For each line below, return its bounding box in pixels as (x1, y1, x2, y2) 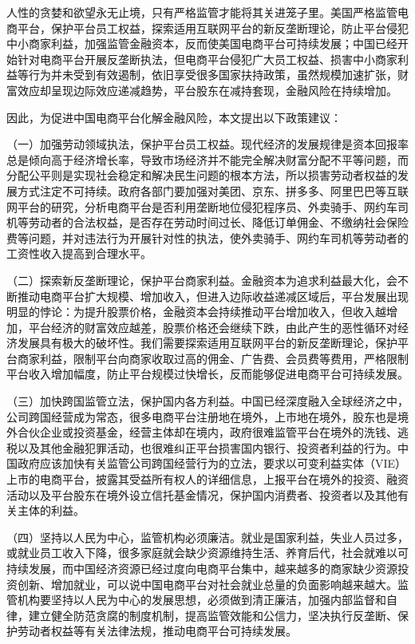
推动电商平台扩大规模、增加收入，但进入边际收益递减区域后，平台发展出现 (17, 287, 409, 304)
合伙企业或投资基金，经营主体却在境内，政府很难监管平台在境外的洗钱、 (17, 424, 397, 441)
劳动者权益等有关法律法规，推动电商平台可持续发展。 (17, 622, 297, 639)
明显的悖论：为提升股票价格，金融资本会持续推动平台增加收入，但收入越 (6, 303, 386, 320)
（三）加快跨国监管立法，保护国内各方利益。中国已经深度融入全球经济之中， (6, 393, 409, 409)
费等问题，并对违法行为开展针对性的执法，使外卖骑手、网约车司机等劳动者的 (6, 229, 409, 246)
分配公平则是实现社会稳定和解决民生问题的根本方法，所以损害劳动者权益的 (6, 167, 397, 184)
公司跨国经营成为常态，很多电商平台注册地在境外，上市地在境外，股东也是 (6, 408, 397, 425)
